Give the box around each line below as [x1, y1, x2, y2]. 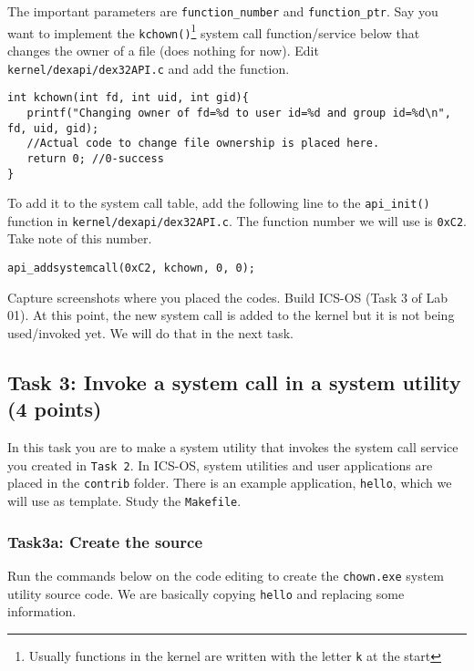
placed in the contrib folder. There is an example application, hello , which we [7, 473, 452, 492]
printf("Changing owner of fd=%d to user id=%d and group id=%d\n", [26, 106, 451, 119]
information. [7, 602, 77, 621]
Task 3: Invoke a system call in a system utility [7, 367, 461, 396]
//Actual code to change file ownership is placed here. [26, 137, 380, 150]
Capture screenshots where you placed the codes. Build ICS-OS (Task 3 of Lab [7, 287, 448, 306]
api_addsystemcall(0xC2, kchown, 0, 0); [7, 262, 256, 275]
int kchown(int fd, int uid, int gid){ [7, 91, 249, 105]
